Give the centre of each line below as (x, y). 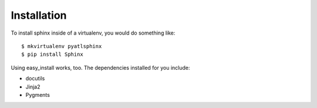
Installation (39, 15)
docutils (35, 79)
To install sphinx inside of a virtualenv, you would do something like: (93, 33)
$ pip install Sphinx (52, 55)
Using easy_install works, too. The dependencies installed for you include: (100, 67)
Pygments (38, 95)
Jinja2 (33, 87)
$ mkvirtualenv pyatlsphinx (62, 46)
